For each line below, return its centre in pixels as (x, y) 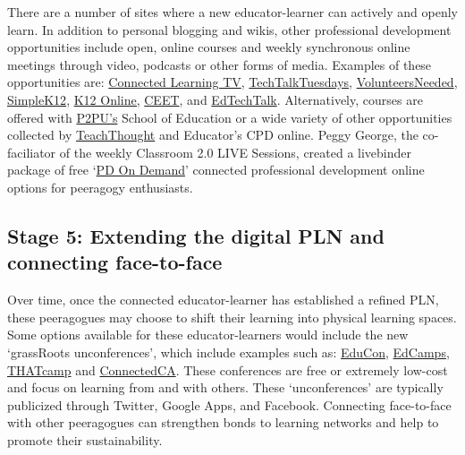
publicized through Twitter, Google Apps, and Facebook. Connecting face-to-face (229, 404)
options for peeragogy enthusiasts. (100, 187)
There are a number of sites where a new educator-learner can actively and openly (232, 12)
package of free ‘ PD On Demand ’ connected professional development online (216, 170)
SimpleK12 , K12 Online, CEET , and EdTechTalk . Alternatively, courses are (215, 99)
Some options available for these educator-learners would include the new (208, 335)
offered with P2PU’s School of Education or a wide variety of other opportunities (230, 117)
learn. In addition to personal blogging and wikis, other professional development (229, 29)
